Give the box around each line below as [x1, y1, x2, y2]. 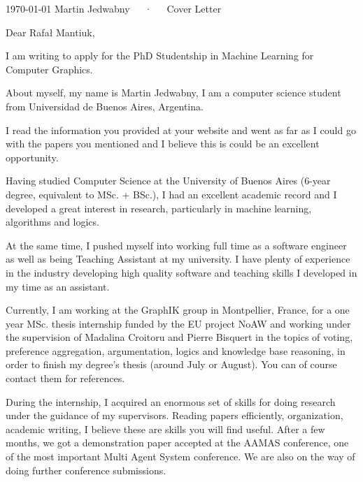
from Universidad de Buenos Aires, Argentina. [6, 98, 204, 113]
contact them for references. [6, 371, 125, 386]
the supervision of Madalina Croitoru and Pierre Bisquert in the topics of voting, [6, 330, 353, 344]
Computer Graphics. [6, 61, 93, 76]
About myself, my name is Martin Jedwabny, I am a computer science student [6, 85, 341, 100]
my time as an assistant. [6, 279, 110, 293]
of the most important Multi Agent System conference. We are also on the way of [6, 449, 355, 464]
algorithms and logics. [6, 214, 99, 229]
